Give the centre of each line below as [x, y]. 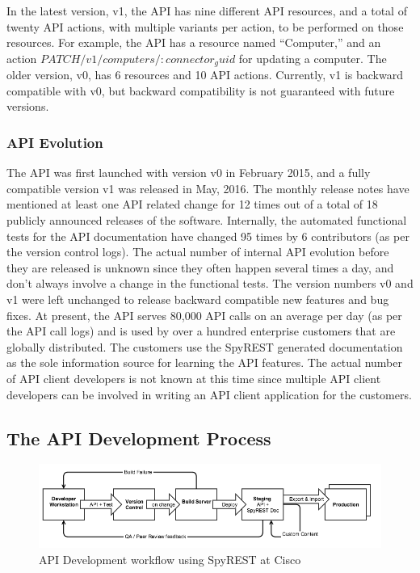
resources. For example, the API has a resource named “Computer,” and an [194, 42]
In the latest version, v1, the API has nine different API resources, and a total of [207, 11]
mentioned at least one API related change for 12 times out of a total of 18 [192, 204]
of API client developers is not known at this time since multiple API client [194, 378]
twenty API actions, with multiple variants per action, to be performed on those [205, 26]
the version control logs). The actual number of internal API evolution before [198, 252]
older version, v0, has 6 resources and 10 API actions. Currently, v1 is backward [205, 75]
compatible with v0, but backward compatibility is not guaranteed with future [201, 90]
